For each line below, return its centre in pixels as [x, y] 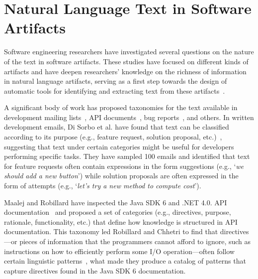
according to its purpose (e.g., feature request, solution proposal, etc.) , [113, 137]
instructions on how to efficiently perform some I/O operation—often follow [119, 251]
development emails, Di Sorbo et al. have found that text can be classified [117, 127]
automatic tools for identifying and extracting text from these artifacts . [115, 90]
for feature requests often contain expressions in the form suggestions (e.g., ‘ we [124, 166]
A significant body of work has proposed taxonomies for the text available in [121, 107]
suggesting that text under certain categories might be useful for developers [119, 146]
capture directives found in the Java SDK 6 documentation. [95, 270]
